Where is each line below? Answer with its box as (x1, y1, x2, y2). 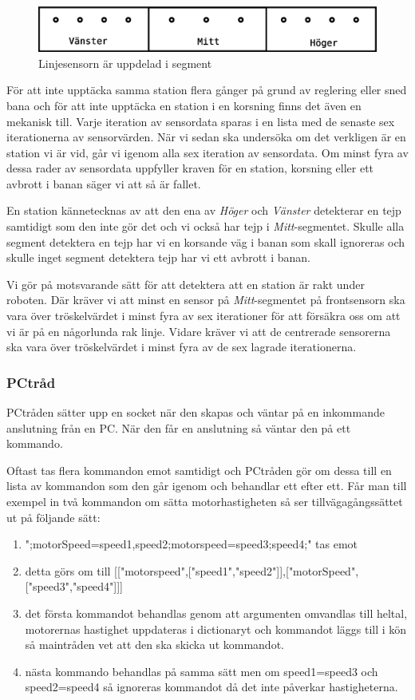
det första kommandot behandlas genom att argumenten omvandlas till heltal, (25, 604, 408, 621)
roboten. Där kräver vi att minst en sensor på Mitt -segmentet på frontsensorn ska (6, 291, 405, 308)
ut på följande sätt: (6, 508, 101, 525)
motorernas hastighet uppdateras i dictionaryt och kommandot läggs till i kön (25, 620, 407, 637)
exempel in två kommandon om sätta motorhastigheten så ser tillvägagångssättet (6, 493, 403, 510)
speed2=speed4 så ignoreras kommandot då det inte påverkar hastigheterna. (25, 678, 398, 695)
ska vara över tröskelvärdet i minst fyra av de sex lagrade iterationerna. (6, 338, 357, 355)
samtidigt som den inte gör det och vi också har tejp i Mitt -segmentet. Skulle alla (6, 218, 405, 235)
